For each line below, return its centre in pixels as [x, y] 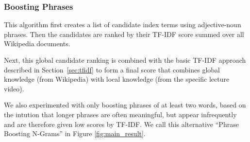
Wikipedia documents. [37, 44]
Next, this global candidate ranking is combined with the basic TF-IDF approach [125, 60]
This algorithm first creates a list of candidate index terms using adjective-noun [123, 25]
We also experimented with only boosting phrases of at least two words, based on [125, 105]
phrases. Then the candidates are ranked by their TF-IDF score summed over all [124, 34]
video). [14, 88]
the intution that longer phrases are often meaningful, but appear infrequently [120, 114]
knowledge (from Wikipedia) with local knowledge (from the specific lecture [117, 79]
